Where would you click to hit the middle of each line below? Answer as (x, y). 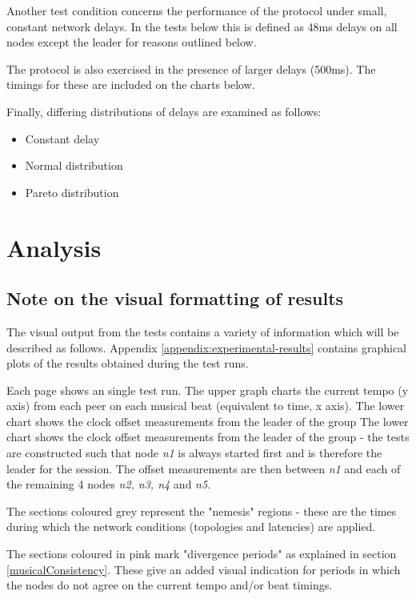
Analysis (54, 247)
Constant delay (62, 138)
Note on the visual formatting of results (175, 298)
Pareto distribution (72, 192)
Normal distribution (74, 165)
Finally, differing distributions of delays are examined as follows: (164, 111)
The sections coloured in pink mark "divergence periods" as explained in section (202, 554)
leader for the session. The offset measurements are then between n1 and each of (204, 468)
